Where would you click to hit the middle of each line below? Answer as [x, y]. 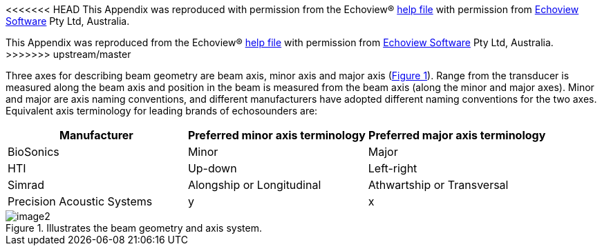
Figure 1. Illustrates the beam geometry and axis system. [134, 228]
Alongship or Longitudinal [254, 185]
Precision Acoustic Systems [80, 201]
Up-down [212, 168]
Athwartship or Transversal [438, 185]
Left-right [393, 168]
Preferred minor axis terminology [276, 135]
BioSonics [34, 152]
